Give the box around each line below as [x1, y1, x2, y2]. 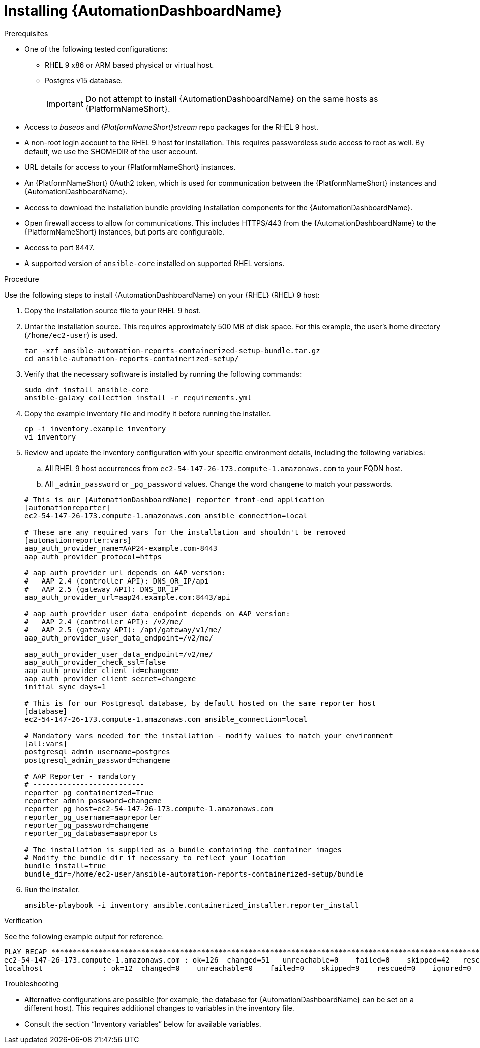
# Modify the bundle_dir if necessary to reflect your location [24, 853, 286, 862]
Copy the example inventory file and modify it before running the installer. [24, 409, 271, 418]
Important [46, 98, 83, 109]
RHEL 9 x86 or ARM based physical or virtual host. [45, 60, 214, 69]
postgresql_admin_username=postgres [24, 747, 170, 756]
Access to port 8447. [24, 243, 95, 252]
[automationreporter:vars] [24, 536, 132, 544]
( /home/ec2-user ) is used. [24, 330, 118, 339]
